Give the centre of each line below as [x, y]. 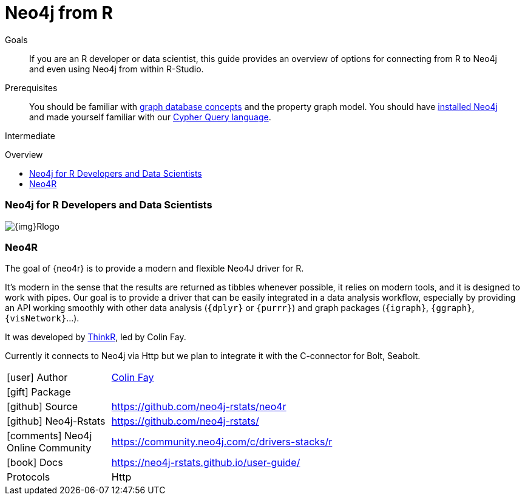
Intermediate [30, 135]
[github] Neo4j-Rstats [56, 421]
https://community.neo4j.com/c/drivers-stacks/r [222, 442]
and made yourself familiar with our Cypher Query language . [150, 117]
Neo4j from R [59, 13]
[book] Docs [35, 463]
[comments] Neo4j [49, 436]
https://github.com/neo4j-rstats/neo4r [199, 407]
